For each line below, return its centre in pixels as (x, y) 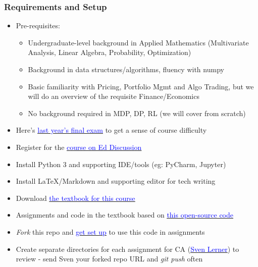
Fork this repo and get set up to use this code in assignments (110, 231)
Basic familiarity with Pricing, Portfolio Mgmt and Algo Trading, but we (141, 86)
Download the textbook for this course (75, 198)
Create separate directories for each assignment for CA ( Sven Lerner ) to (127, 249)
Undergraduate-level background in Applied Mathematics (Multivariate (138, 42)
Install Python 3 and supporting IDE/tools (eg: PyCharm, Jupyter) (121, 164)
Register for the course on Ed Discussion (79, 147)
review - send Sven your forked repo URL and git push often (109, 259)
